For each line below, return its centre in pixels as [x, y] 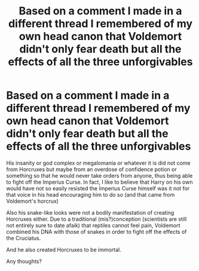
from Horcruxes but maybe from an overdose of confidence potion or [92, 169]
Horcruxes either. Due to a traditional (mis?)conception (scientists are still [97, 219]
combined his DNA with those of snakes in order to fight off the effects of [97, 232]
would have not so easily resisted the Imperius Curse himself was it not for [98, 188]
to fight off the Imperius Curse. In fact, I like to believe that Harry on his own [99, 182]
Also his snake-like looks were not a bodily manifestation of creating [90, 212]
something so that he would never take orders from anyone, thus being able [99, 175]
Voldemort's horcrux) [32, 201]
